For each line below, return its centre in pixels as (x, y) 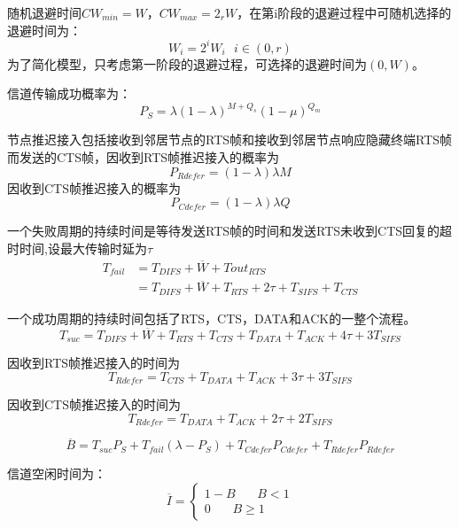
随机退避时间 (44, 12)
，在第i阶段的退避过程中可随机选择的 (344, 12)
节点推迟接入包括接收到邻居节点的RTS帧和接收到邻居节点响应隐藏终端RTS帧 (230, 140)
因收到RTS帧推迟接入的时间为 (94, 363)
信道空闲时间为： (57, 474)
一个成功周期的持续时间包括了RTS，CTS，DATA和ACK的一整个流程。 (212, 318)
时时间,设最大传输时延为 (77, 248)
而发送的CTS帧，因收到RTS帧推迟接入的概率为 (144, 156)
